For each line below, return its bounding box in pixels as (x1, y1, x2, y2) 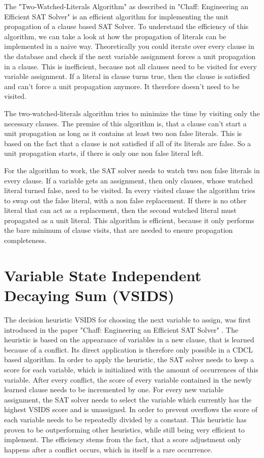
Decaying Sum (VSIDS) (4, 285, 174, 306)
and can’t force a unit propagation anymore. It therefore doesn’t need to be (4, 80, 240, 91)
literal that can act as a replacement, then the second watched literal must (4, 205, 237, 215)
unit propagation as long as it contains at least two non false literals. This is (4, 128, 242, 139)
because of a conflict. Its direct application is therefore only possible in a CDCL (4, 344, 253, 355)
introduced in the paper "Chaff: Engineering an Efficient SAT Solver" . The (4, 324, 239, 335)
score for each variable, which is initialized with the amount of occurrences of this (4, 364, 258, 374)
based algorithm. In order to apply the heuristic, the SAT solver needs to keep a (4, 354, 254, 365)
